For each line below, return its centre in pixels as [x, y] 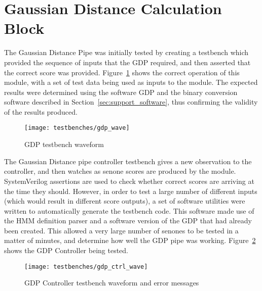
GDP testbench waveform [64, 144]
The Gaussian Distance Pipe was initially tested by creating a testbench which [126, 52]
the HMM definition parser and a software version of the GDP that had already [128, 221]
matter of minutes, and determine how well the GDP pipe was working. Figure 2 [130, 240]
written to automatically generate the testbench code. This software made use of [129, 210]
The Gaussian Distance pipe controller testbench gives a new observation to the [128, 161]
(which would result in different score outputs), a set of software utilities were [125, 201]
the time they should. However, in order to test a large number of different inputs [131, 191]
